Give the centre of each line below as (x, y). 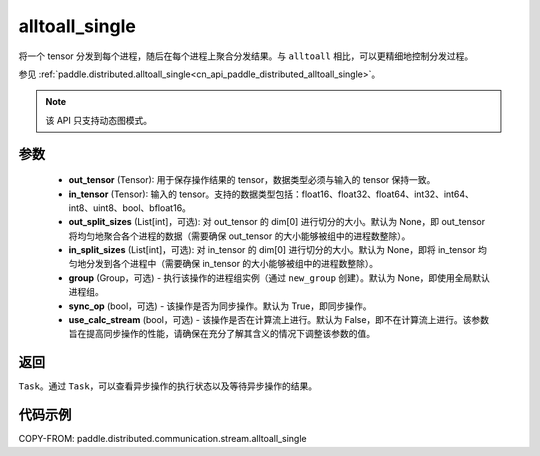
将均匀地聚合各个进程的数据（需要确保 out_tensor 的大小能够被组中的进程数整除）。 (239, 236)
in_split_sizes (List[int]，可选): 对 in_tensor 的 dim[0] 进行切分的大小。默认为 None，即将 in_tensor (272, 250)
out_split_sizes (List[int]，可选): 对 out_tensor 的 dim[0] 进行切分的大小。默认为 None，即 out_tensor (276, 222)
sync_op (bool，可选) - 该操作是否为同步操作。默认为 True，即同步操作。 (220, 306)
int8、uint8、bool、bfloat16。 (130, 207)
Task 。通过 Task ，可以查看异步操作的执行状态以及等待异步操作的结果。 (168, 386)
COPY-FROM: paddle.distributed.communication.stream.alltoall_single (162, 439)
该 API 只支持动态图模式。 (99, 120)
